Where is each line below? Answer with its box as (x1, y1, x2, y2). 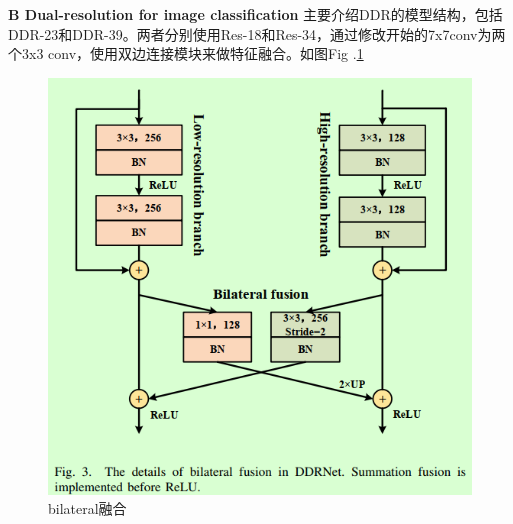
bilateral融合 (48, 498, 127, 519)
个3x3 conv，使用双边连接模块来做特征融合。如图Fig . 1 (8, 43, 364, 64)
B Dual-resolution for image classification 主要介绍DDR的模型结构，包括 (8, 4, 503, 24)
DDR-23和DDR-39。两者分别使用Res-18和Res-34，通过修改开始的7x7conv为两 (8, 23, 506, 44)
